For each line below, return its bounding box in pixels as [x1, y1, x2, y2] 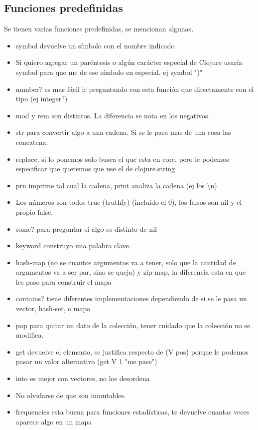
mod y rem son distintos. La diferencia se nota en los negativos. [15, 110, 210, 120]
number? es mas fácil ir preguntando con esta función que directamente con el [15, 83, 254, 94]
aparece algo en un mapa [15, 416, 92, 427]
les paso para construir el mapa [15, 276, 112, 287]
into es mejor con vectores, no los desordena [15, 373, 150, 384]
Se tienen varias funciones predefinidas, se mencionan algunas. [4, 23, 194, 34]
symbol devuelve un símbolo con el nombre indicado [15, 40, 175, 50]
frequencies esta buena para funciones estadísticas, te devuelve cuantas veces [15, 407, 250, 417]
